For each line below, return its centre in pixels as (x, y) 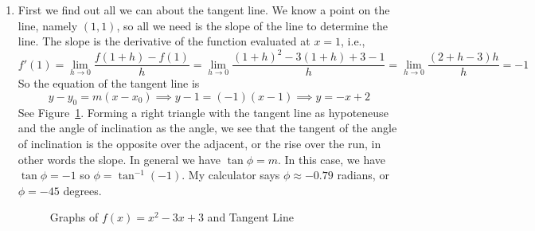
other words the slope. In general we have (119, 159)
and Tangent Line (250, 217)
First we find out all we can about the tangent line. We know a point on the (204, 10)
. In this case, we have (332, 159)
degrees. (82, 190)
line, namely (48, 25)
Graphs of (74, 217)
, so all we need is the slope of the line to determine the (252, 25)
